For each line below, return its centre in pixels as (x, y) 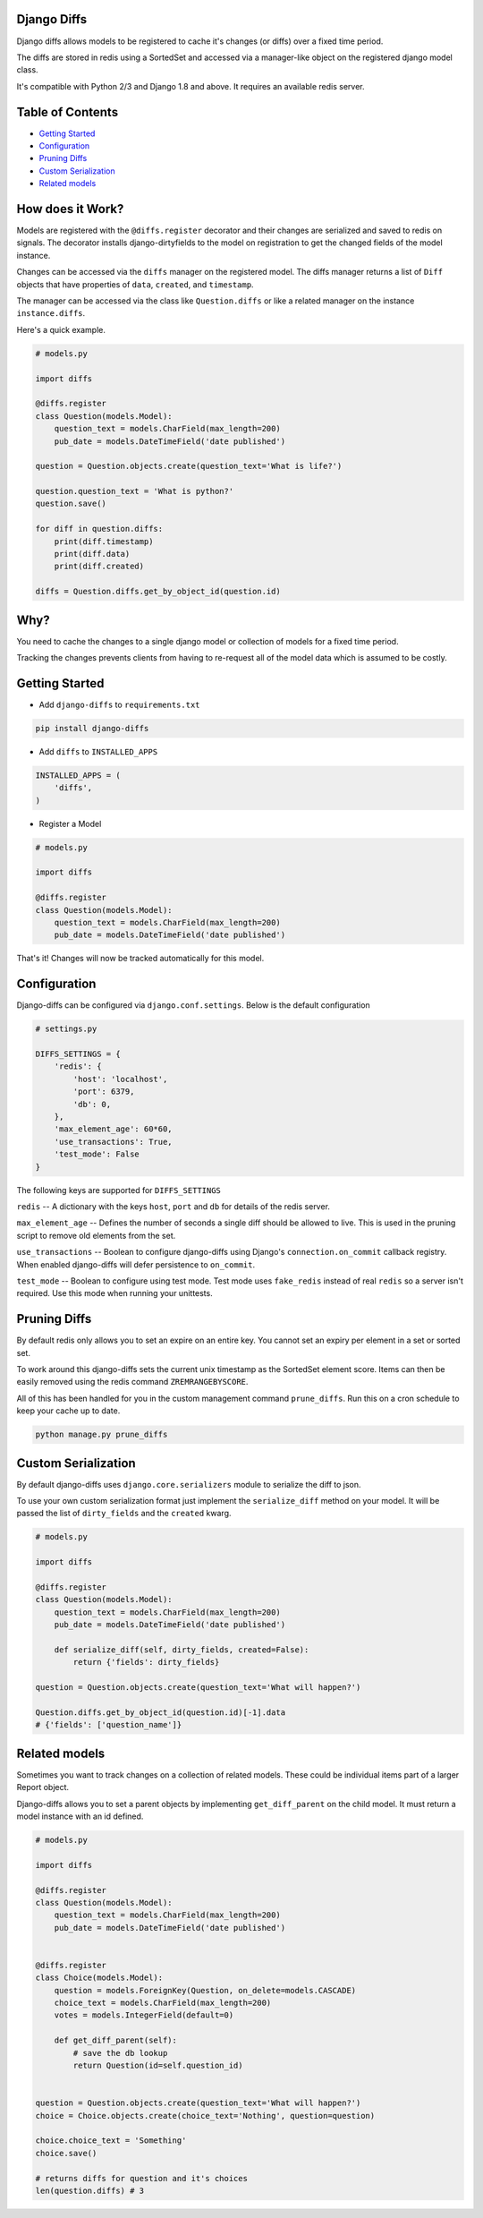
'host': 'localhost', (120, 1079)
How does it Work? (70, 209)
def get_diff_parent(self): (116, 2040)
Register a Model (70, 823)
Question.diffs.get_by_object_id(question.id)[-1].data (161, 1712)
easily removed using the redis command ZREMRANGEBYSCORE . (132, 1382)
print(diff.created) (99, 567)
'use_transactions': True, (114, 1142)
